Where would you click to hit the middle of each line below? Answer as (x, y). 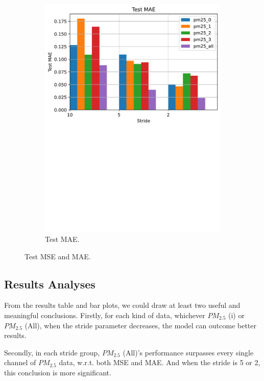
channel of (20, 362)
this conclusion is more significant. (58, 372)
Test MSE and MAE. (58, 256)
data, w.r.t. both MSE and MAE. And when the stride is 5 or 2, (160, 362)
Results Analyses (50, 284)
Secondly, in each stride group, (52, 352)
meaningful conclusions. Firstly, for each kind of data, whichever (105, 315)
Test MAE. (62, 239)
